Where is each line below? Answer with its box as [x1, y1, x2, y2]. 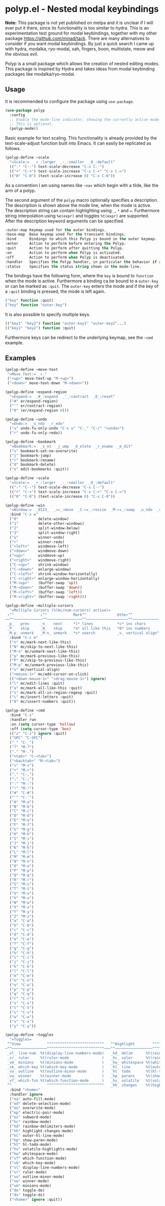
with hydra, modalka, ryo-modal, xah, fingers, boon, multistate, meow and [5, 46, 155, 52]
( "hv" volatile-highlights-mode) [9, 1147, 78, 1152]
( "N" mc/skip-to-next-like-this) [9, 644, 78, 649]
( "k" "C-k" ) [9, 964, 34, 969]
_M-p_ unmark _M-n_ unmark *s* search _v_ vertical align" [7, 631, 160, 635]
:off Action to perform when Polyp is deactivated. [5, 255, 126, 260]
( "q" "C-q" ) [9, 992, 34, 996]
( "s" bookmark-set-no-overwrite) [9, 449, 78, 453]
